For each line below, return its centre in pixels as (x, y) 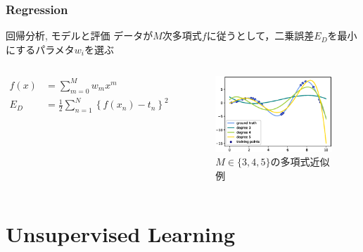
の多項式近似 (300, 162)
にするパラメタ (40, 49)
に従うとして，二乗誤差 (260, 36)
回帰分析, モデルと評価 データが (79, 36)
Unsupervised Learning (120, 233)
